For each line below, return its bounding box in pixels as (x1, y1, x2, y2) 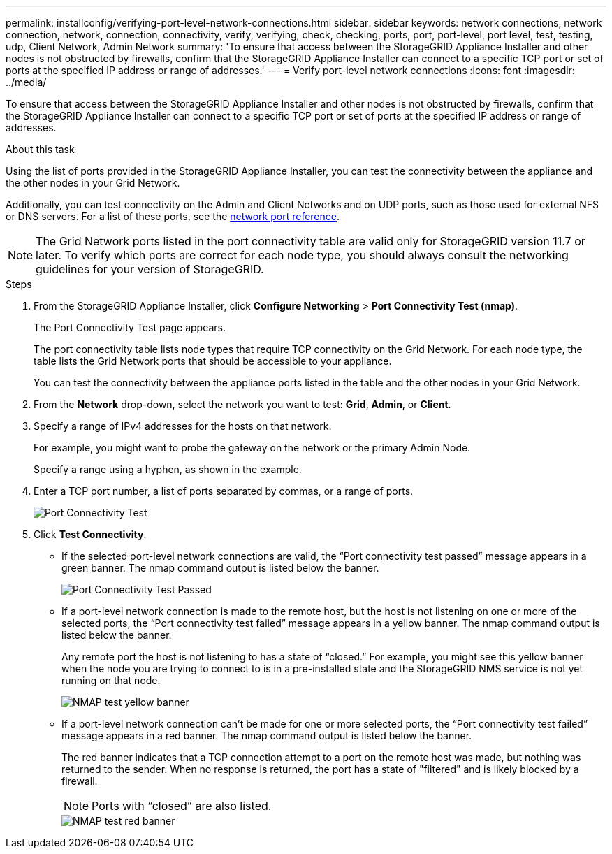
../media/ (6, 76, 47, 88)
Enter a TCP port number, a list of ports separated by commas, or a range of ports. (34, 485, 414, 497)
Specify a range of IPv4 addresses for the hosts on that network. (34, 420, 332, 432)
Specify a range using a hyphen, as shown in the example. (34, 463, 302, 475)
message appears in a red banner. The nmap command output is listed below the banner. (61, 730, 472, 741)
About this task (6, 143, 75, 155)
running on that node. (61, 674, 161, 686)
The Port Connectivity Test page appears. (34, 321, 226, 333)
